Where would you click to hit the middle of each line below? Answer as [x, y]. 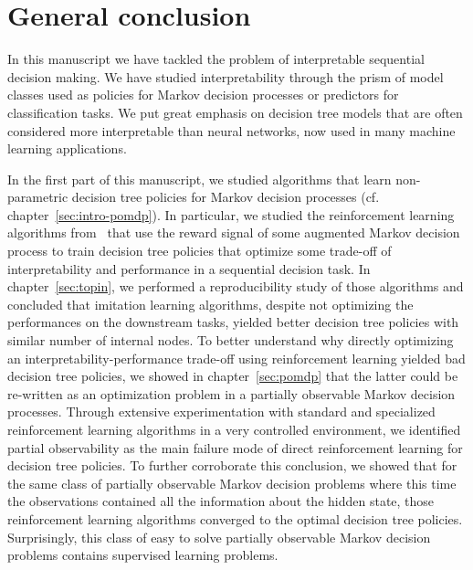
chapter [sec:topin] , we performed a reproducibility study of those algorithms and [236, 286]
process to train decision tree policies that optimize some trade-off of [200, 251]
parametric [38, 197]
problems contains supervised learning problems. [143, 555]
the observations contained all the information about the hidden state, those [221, 501]
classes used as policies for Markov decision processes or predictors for [203, 95]
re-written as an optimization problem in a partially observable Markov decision [231, 393]
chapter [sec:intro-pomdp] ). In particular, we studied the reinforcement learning [231, 214]
